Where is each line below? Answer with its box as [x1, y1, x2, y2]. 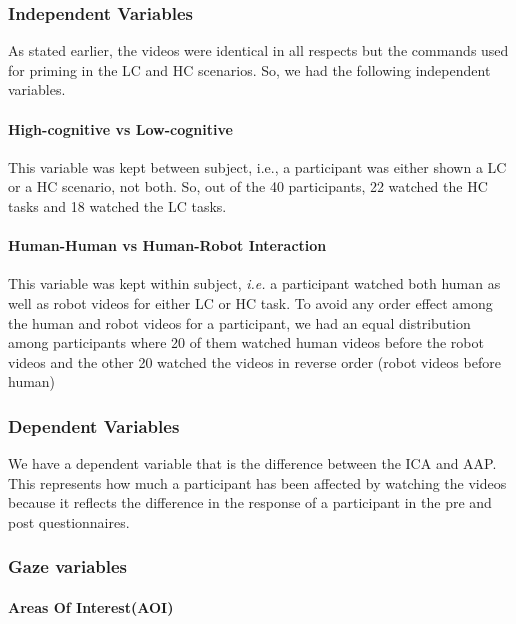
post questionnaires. [8, 511, 130, 532]
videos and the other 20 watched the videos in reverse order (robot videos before [8, 351, 501, 372]
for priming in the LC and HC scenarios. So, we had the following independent [8, 59, 491, 80]
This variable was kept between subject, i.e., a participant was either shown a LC [8, 156, 507, 177]
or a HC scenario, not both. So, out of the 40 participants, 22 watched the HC [8, 176, 488, 197]
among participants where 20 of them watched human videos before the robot [8, 332, 484, 353]
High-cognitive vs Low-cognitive [8, 118, 233, 139]
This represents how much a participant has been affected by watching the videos [8, 472, 507, 493]
